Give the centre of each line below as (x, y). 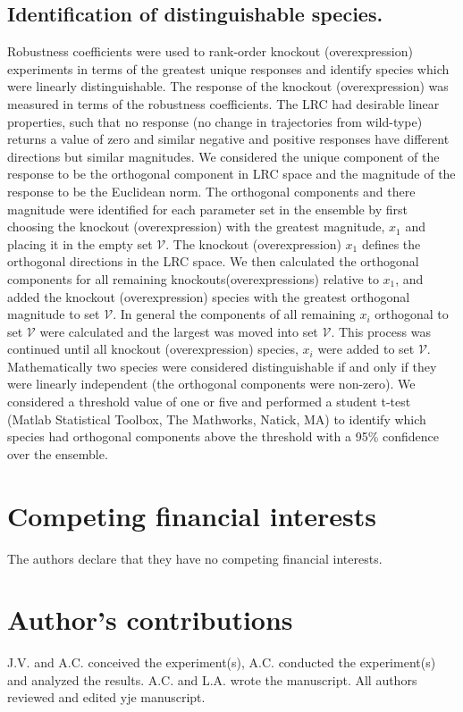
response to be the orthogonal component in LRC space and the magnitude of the (231, 174)
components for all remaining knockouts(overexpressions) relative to (193, 278)
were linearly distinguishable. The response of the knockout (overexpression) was (228, 86)
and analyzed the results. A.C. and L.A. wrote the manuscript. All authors (212, 679)
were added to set (366, 349)
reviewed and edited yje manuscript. (106, 697)
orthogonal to (412, 314)
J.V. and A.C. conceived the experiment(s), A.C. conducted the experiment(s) (222, 662)
